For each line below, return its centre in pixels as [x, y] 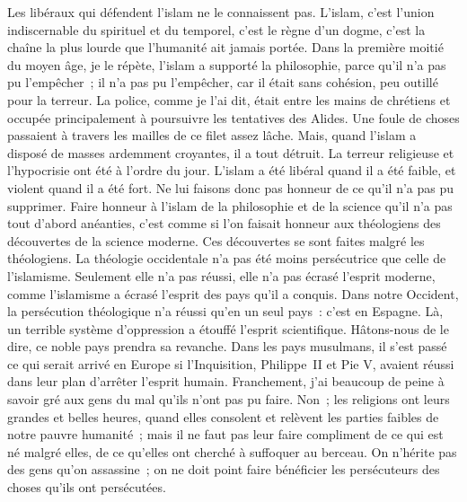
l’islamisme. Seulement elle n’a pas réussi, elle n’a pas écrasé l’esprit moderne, [221, 275]
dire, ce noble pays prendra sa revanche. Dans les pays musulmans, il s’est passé [227, 346]
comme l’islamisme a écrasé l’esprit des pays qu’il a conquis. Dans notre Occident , [233, 293]
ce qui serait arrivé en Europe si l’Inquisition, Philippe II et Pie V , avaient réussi [231, 363]
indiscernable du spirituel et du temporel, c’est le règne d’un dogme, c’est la [216, 29]
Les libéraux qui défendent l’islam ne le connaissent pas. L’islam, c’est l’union [221, 12]
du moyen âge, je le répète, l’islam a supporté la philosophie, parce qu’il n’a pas [227, 64]
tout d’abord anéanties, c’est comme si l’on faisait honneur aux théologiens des [224, 223]
